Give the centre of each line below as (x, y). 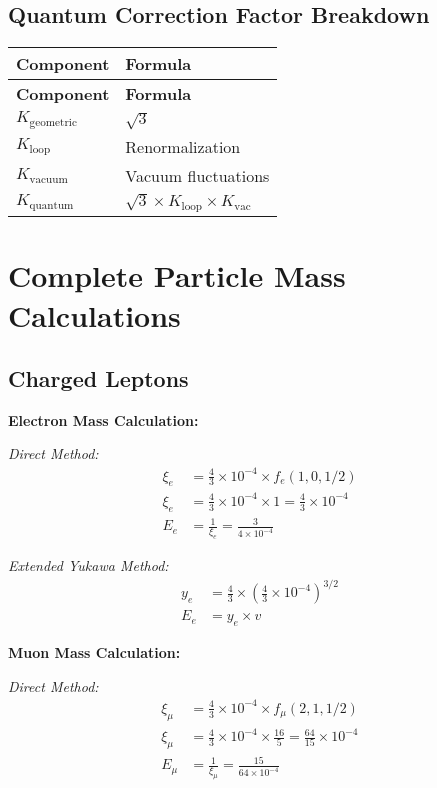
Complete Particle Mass (177, 275)
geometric (53, 123)
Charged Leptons (98, 378)
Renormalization (183, 147)
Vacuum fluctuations (197, 176)
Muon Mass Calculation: (94, 652)
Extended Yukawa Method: (88, 565)
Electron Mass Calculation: (103, 419)
